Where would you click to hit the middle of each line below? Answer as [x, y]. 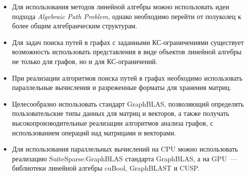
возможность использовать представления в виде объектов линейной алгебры [127, 52]
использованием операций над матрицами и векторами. [94, 132]
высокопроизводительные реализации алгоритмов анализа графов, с [113, 122]
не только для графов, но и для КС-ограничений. [85, 61]
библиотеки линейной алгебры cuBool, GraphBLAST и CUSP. [106, 168]
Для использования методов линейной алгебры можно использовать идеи [121, 6]
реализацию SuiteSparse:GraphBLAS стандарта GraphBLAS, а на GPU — [124, 158]
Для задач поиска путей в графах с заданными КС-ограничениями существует [128, 42]
